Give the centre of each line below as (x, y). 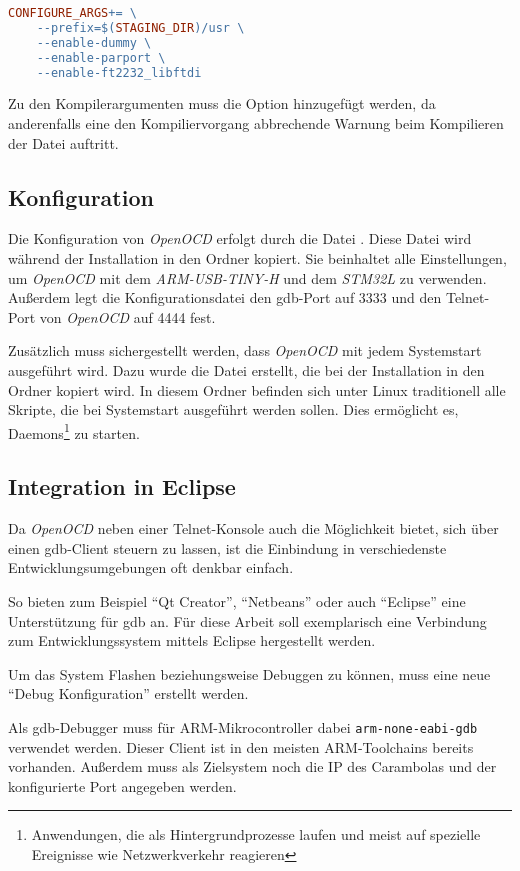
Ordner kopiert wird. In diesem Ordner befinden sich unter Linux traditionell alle (257, 389)
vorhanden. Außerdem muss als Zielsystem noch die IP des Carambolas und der (252, 766)
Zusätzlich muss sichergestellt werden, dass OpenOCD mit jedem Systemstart (245, 350)
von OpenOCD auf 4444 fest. (127, 316)
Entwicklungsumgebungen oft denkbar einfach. (151, 567)
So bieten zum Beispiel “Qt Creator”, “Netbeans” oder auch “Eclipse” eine (237, 600)
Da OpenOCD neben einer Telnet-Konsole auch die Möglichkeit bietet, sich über (253, 528)
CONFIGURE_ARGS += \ (72, 13)
